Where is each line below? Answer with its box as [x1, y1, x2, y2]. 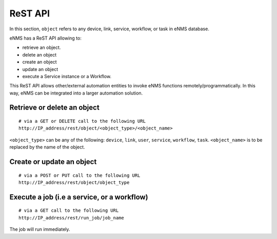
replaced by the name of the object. [9, 144, 85, 150]
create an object [22, 59, 57, 65]
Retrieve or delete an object [9, 103, 100, 112]
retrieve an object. [22, 44, 61, 51]
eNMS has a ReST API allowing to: [9, 35, 82, 41]
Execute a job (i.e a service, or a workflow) [9, 193, 148, 201]
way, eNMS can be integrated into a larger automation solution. [9, 90, 143, 96]
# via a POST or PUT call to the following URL [18, 172, 141, 178]
